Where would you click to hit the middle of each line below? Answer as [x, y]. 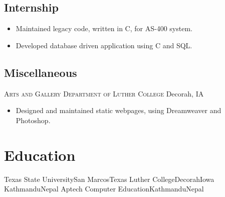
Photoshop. [33, 120]
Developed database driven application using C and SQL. [104, 45]
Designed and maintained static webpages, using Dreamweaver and [119, 110]
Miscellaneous [41, 72]
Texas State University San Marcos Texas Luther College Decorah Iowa [109, 179]
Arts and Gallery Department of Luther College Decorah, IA [104, 93]
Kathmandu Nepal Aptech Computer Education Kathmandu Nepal [104, 189]
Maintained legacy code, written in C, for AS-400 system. [104, 28]
